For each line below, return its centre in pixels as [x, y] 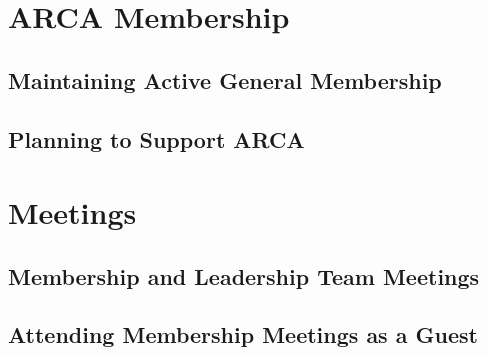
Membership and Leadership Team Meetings [244, 275]
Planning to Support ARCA [156, 138]
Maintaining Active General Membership [225, 79]
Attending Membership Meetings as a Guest [243, 334]
